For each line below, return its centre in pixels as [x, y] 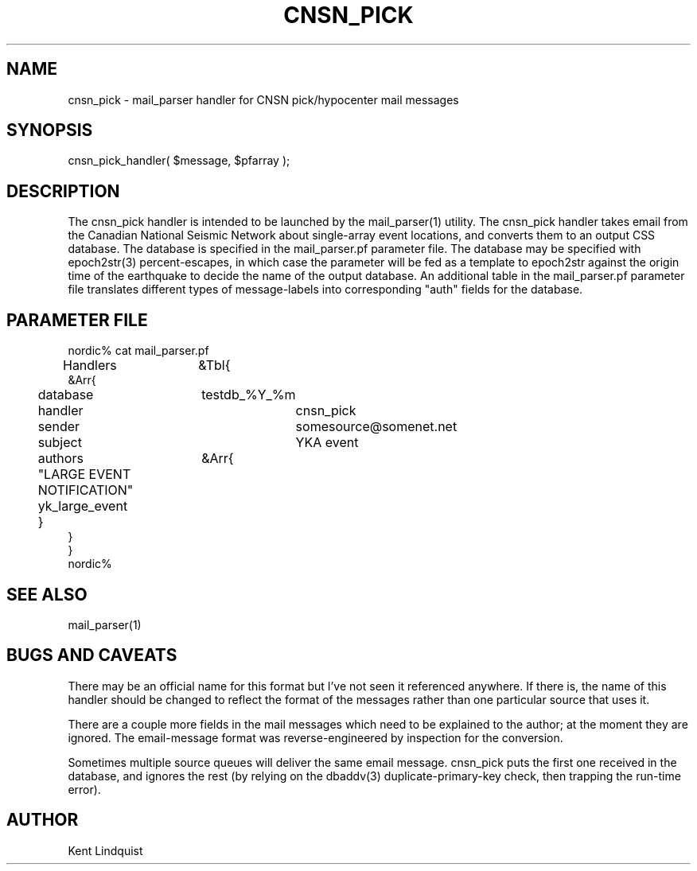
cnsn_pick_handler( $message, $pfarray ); [179, 161]
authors [60, 459]
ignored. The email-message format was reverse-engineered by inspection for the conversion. [315, 737]
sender [59, 427]
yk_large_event [83, 506]
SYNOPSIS [50, 130]
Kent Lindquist [105, 850]
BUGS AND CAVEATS [92, 655]
